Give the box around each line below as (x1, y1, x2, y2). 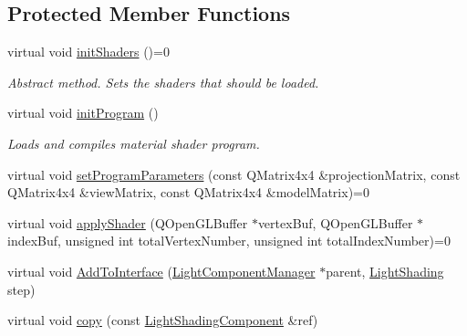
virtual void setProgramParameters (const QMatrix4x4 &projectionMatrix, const (7, 164, 461, 184)
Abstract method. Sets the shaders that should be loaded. (7, 72, 319, 91)
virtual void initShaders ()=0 (7, 42, 170, 61)
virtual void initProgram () (7, 103, 159, 122)
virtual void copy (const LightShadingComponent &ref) (7, 310, 318, 330)
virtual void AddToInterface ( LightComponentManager (7, 261, 316, 280)
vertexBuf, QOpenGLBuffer (257, 213, 413, 232)
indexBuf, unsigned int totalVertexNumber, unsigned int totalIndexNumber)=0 (7, 231, 451, 250)
